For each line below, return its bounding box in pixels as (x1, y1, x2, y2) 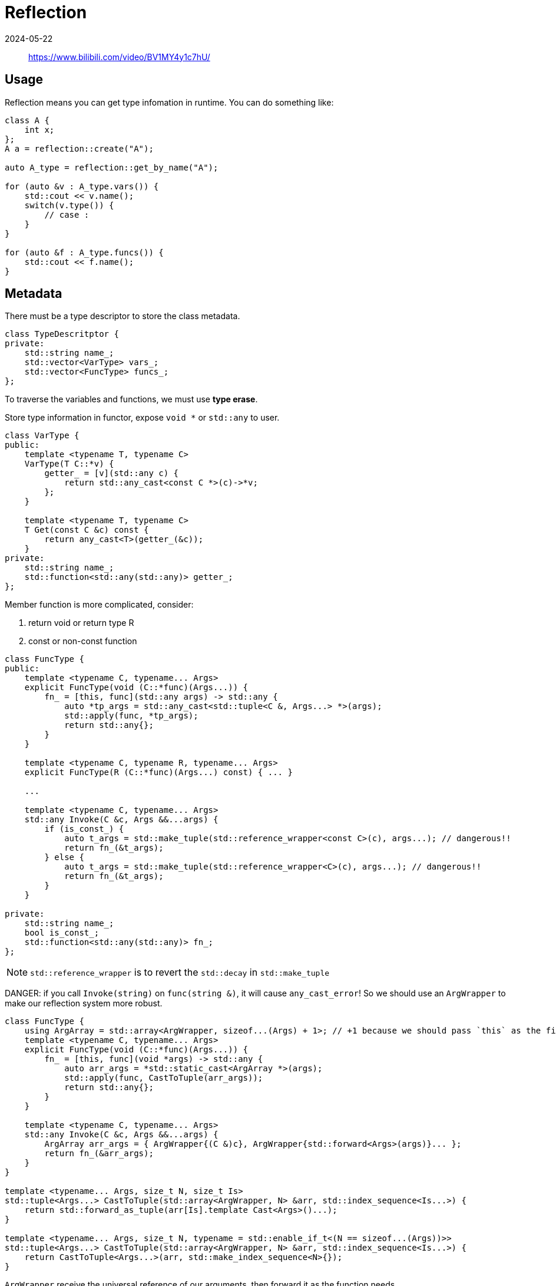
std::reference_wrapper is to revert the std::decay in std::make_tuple (30, 966, 330, 979)
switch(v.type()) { (24, 200, 114, 210)
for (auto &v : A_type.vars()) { (5, 181, 159, 191)
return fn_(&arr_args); (44, 1149, 154, 1159)
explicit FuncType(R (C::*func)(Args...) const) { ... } (24, 767, 293, 777)
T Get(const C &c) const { (24, 525, 149, 535)
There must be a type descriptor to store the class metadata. (5, 311, 240, 321)
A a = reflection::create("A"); (5, 143, 154, 153)
